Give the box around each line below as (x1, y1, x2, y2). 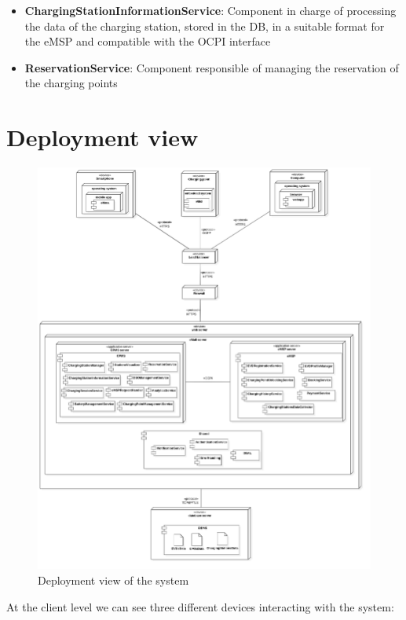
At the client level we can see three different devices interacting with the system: (6, 598, 394, 614)
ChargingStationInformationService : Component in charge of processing (24, 2, 397, 18)
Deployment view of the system (38, 572, 189, 589)
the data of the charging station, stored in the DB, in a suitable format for (24, 17, 385, 34)
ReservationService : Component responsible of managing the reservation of (24, 59, 399, 75)
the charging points (24, 75, 118, 91)
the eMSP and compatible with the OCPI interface (24, 33, 271, 50)
